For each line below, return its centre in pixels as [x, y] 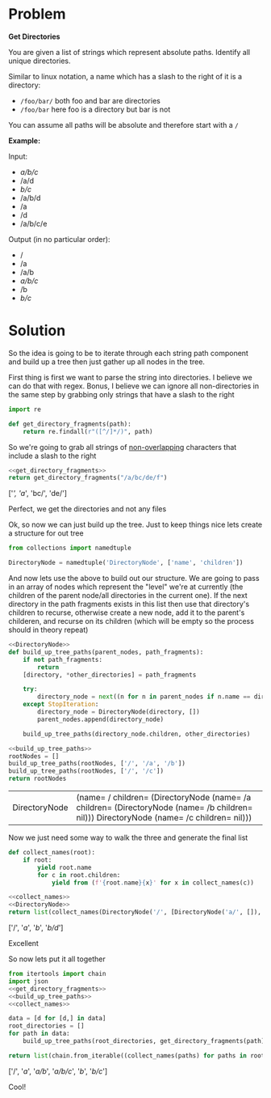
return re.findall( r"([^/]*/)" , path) [88, 431]
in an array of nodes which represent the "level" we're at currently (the [126, 587]
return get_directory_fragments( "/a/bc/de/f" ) [88, 478]
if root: [38, 860]
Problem [37, 14]
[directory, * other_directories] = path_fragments [110, 675]
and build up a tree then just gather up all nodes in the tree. [107, 362]
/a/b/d [30, 197]
